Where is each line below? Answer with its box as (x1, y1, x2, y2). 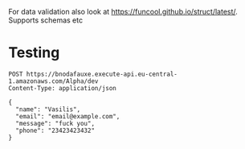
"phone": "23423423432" (15, 126, 95, 135)
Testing (8, 43, 60, 62)
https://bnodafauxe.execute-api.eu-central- (26, 70, 178, 78)
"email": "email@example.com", (15, 112, 120, 120)
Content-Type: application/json (8, 84, 116, 92)
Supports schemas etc (8, 15, 83, 25)
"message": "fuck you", (15, 119, 95, 127)
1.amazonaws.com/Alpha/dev (8, 77, 99, 85)
